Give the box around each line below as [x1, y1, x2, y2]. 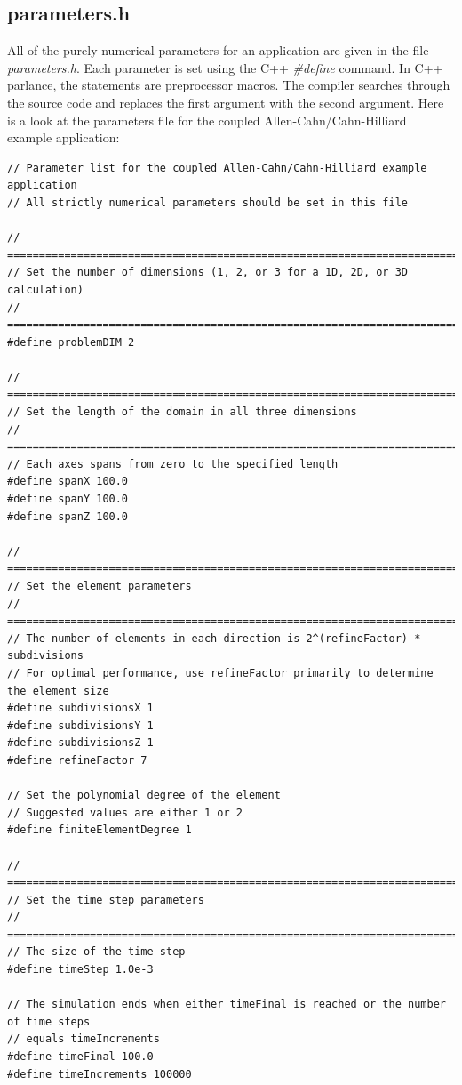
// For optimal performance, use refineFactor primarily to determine [7, 666, 434, 679]
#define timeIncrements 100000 [7, 1067, 192, 1081]
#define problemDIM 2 [7, 335, 135, 349]
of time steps [7, 1015, 91, 1028]
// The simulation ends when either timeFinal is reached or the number [7, 998, 446, 1011]
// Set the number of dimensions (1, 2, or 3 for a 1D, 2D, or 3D [7, 266, 409, 279]
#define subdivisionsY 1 [7, 719, 154, 732]
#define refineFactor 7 [7, 753, 147, 767]
